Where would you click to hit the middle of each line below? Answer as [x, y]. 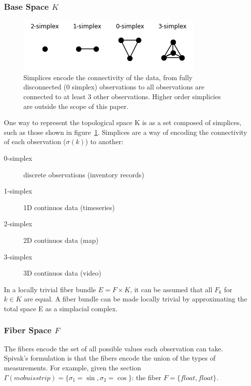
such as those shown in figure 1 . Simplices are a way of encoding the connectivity [125, 132]
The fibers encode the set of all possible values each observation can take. [114, 348]
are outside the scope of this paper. [76, 106]
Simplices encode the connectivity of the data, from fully [108, 77]
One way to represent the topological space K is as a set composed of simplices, [123, 122]
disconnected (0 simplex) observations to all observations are [114, 87]
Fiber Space [28, 330]
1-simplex [18, 191]
